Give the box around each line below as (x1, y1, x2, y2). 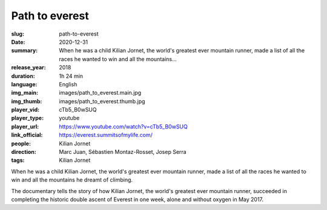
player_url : (11, 122, 39, 130)
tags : (11, 157, 25, 164)
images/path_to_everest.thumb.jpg (59, 97, 145, 105)
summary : (11, 47, 38, 54)
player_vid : (11, 106, 39, 113)
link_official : (11, 132, 43, 139)
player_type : (11, 115, 44, 122)
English (59, 80, 78, 87)
